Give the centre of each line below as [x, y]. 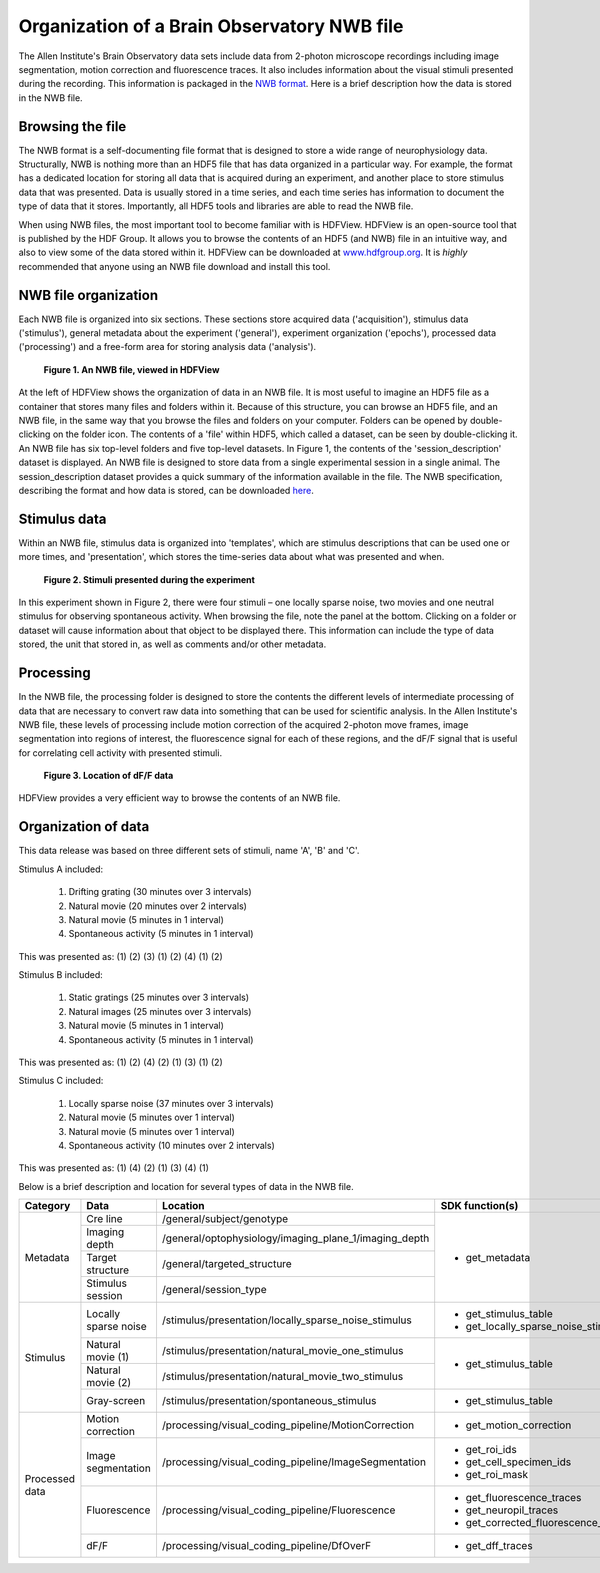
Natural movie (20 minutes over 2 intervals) [157, 906]
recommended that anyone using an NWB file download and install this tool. [174, 266]
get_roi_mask [497, 1475]
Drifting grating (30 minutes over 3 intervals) [160, 892]
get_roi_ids [491, 1450]
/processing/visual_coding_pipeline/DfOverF [266, 1546]
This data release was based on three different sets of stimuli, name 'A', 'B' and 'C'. [189, 851]
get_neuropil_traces [512, 1510]
